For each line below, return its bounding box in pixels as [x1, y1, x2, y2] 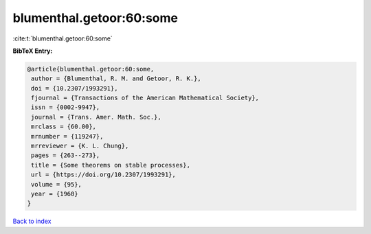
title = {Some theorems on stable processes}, [31, 161, 190, 169]
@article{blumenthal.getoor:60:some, [27, 65, 155, 73]
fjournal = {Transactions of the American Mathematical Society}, [31, 94, 260, 102]
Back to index [12, 217, 52, 226]
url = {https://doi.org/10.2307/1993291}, [31, 171, 177, 178]
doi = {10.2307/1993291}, [31, 84, 118, 92]
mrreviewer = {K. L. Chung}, [31, 142, 129, 150]
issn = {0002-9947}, [31, 104, 100, 111]
